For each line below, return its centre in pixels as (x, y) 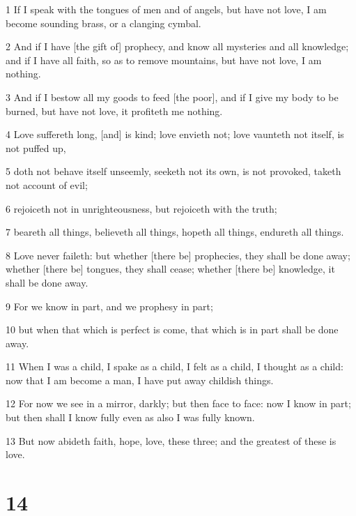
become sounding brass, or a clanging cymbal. (103, 23)
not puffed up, (36, 147)
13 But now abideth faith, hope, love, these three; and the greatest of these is (171, 440)
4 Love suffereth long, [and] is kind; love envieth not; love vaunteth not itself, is (175, 134)
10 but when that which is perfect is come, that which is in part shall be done (172, 329)
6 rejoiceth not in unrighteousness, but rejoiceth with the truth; (141, 208)
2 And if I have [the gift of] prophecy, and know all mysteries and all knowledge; (177, 46)
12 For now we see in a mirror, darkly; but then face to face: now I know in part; (178, 403)
